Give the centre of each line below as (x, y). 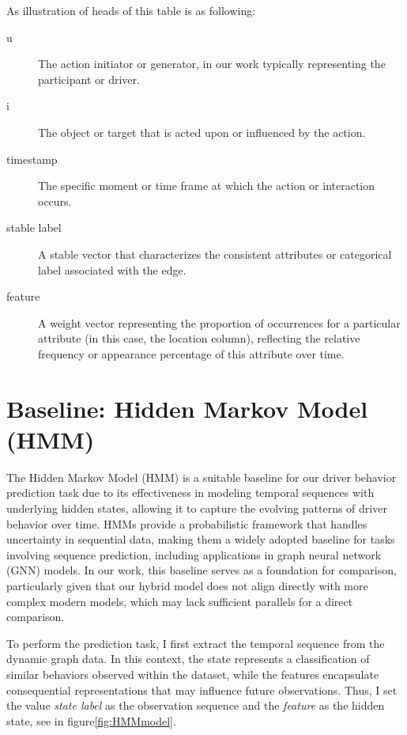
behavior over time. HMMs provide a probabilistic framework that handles (187, 523)
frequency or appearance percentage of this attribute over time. (191, 353)
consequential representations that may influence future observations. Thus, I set (202, 690)
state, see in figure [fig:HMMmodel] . (91, 720)
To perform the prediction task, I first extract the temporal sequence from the (196, 643)
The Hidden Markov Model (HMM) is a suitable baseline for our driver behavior (202, 477)
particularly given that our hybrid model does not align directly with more (187, 585)
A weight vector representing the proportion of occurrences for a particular (219, 322)
